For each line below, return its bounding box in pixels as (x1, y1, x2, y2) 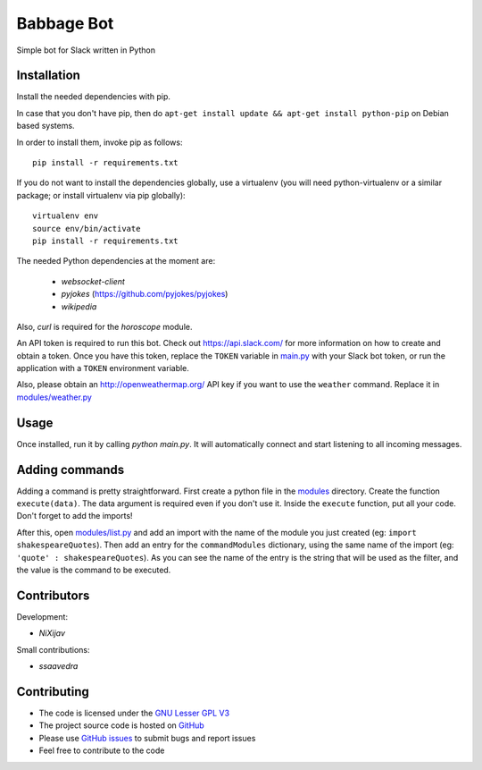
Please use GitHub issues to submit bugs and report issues (38, 732, 256, 743)
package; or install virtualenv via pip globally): (16, 190, 187, 200)
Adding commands (16, 461, 125, 478)
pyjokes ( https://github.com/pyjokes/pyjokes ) (61, 289, 229, 300)
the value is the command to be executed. (16, 564, 171, 576)
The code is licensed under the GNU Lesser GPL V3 (38, 707, 230, 719)
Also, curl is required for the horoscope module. (16, 321, 193, 332)
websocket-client (61, 275, 125, 286)
